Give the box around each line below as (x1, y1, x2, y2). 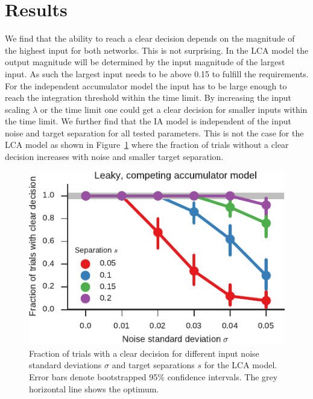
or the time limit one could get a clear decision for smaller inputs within (40, 103, 308, 115)
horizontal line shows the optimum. (29, 382, 159, 395)
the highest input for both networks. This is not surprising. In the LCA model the (5, 43, 309, 56)
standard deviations (29, 359, 102, 371)
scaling (5, 103, 30, 115)
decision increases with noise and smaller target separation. (5, 150, 224, 163)
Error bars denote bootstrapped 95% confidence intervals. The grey (29, 370, 278, 383)
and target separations (112, 359, 195, 371)
